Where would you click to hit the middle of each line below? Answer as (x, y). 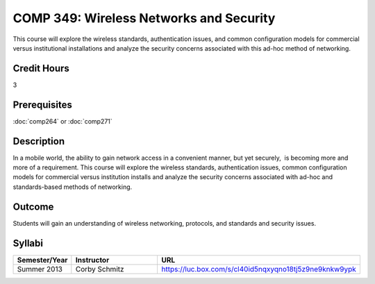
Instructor (92, 260)
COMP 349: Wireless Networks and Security (144, 18)
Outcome (33, 207)
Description (39, 141)
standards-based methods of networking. (73, 187)
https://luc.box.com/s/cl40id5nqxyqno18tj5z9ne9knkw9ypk (259, 269)
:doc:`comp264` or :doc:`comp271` (62, 121)
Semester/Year (42, 260)
